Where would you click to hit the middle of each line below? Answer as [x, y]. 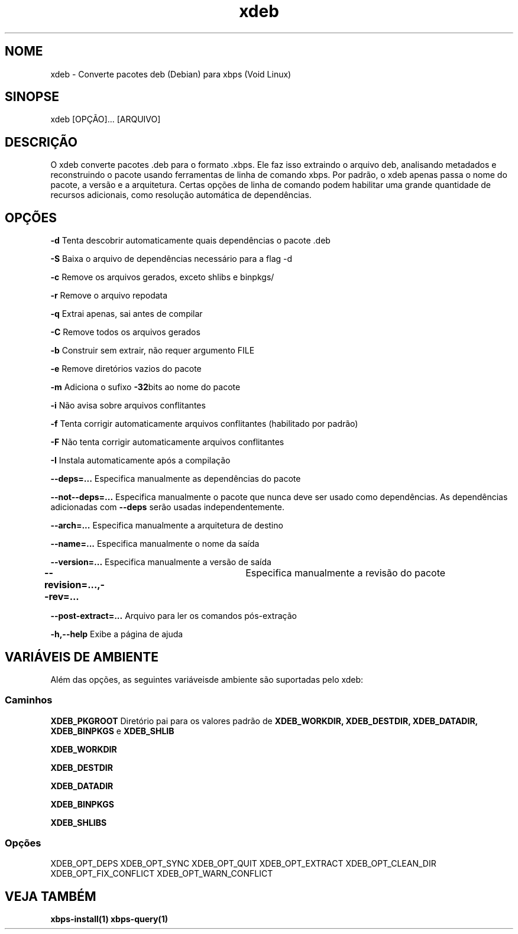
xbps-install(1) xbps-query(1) [109, 919]
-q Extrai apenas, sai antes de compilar [127, 314]
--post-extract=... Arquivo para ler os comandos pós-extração [174, 616]
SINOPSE [32, 97]
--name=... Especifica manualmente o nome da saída [155, 544]
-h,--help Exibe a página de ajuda [117, 634]
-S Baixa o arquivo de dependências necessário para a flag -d [171, 259]
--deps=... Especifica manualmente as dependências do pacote [176, 479]
